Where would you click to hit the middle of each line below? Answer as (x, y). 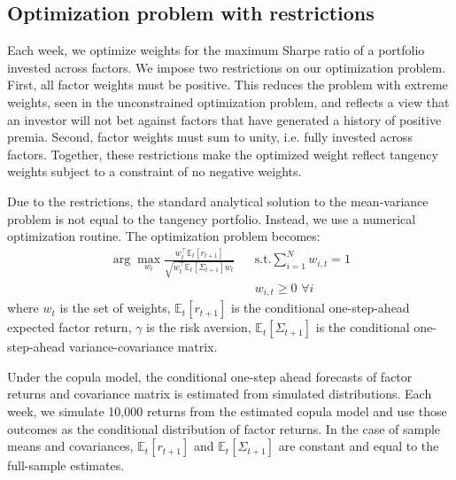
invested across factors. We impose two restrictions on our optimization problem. (227, 67)
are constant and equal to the (359, 446)
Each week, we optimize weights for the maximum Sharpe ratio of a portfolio (216, 50)
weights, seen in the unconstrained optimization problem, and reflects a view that (228, 101)
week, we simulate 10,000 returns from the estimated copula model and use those (227, 411)
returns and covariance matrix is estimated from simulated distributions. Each (220, 394)
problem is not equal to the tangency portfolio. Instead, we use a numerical (212, 218)
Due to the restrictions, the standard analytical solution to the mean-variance (218, 201)
